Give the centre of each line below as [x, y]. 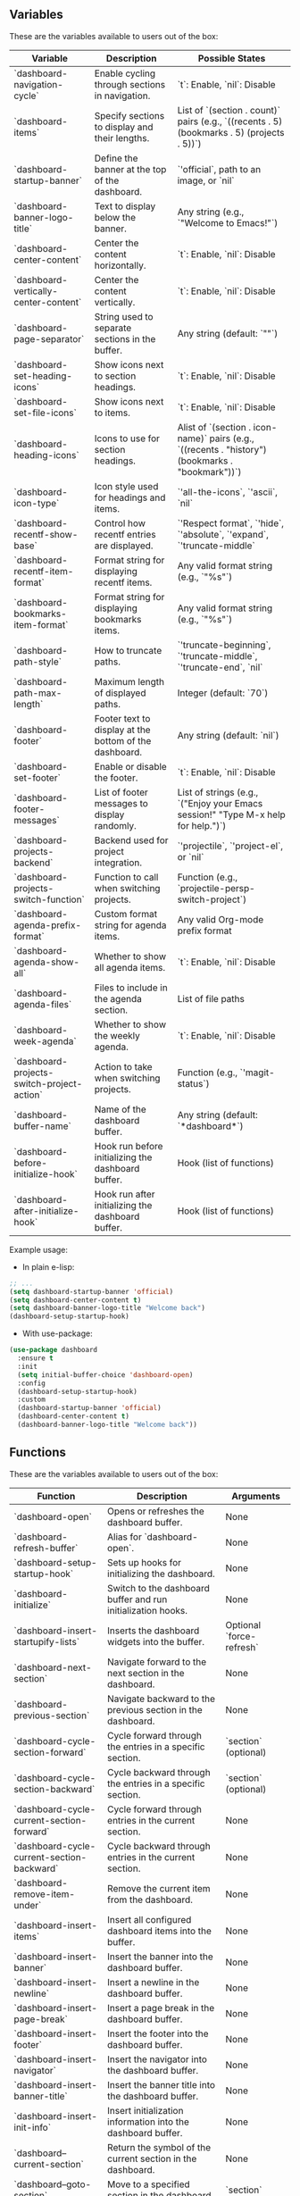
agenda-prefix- [48, 925]
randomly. [115, 825]
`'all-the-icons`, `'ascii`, [228, 492]
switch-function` [49, 899]
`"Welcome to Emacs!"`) [228, 222]
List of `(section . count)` [229, 110]
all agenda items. [130, 967]
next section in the [146, 1673]
